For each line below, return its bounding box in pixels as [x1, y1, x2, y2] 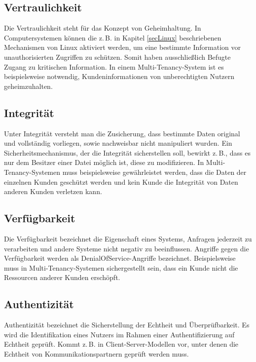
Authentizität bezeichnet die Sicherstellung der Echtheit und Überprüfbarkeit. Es [4, 320, 250, 330]
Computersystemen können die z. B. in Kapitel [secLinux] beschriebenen [4, 32, 221, 42]
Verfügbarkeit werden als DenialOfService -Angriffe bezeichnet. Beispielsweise [4, 253, 236, 263]
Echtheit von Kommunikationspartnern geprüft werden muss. [4, 348, 189, 359]
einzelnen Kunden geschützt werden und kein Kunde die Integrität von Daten [4, 176, 238, 187]
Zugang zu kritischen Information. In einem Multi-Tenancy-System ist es [4, 61, 224, 72]
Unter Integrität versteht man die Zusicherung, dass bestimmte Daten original [4, 128, 240, 138]
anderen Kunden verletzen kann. [4, 186, 102, 197]
